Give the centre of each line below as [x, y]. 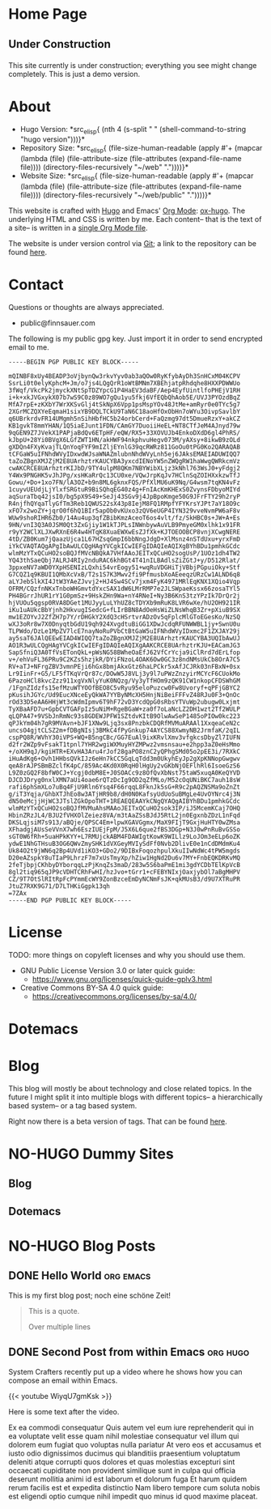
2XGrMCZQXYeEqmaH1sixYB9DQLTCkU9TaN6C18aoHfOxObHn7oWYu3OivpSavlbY [125, 411]
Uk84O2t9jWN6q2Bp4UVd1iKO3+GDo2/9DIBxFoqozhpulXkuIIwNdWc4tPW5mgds [125, 851]
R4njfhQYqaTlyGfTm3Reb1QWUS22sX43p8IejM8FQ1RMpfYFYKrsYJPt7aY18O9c [125, 504]
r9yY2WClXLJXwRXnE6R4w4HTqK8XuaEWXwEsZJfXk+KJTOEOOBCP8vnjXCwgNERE [125, 532]
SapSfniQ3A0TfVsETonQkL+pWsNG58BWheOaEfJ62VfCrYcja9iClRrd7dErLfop [125, 652]
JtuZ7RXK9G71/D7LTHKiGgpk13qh [59, 886]
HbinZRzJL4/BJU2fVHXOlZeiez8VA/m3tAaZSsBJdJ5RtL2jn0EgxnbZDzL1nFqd [125, 815]
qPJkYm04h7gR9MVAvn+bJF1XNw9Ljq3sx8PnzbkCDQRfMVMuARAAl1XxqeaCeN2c [125, 723]
